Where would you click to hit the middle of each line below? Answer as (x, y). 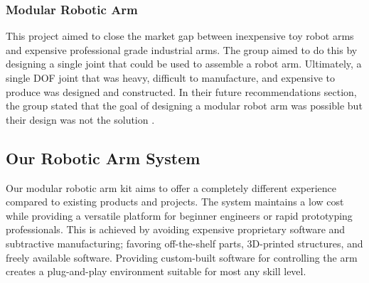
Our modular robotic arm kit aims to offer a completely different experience (171, 187)
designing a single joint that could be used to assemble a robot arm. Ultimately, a (184, 64)
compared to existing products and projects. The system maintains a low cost (175, 202)
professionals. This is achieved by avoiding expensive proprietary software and (176, 229)
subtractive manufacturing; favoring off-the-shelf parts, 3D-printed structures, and (184, 243)
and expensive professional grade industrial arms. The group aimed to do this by (182, 49)
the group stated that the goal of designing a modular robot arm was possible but (184, 106)
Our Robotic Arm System (103, 157)
